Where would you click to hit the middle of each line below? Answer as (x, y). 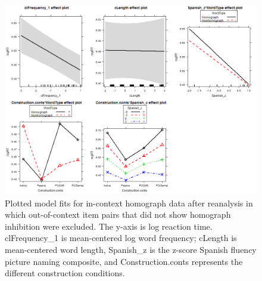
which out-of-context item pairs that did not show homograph (118, 214)
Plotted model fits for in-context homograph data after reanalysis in (129, 203)
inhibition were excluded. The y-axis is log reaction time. (109, 226)
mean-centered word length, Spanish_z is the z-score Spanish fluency (131, 249)
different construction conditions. (65, 273)
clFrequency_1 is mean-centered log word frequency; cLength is (121, 238)
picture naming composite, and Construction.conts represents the (124, 261)
